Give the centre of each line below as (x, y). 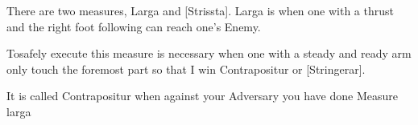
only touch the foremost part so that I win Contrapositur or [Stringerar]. (186, 69)
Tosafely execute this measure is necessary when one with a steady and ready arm (209, 53)
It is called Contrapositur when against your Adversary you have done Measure (202, 96)
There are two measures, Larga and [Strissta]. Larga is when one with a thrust (200, 10)
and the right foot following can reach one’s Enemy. (134, 26)
